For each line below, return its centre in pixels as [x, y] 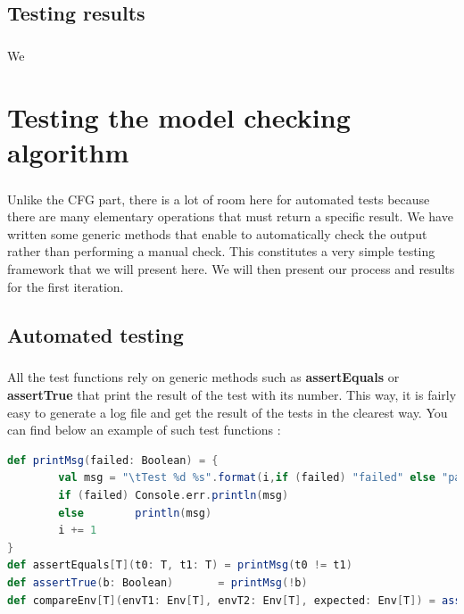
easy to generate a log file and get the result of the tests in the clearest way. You [228, 412]
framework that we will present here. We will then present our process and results [231, 269]
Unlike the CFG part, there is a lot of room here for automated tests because [219, 199]
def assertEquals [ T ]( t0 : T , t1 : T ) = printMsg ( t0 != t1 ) [180, 565]
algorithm [68, 152]
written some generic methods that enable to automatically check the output [217, 233]
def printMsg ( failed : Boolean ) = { [113, 460]
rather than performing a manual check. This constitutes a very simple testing [221, 251]
